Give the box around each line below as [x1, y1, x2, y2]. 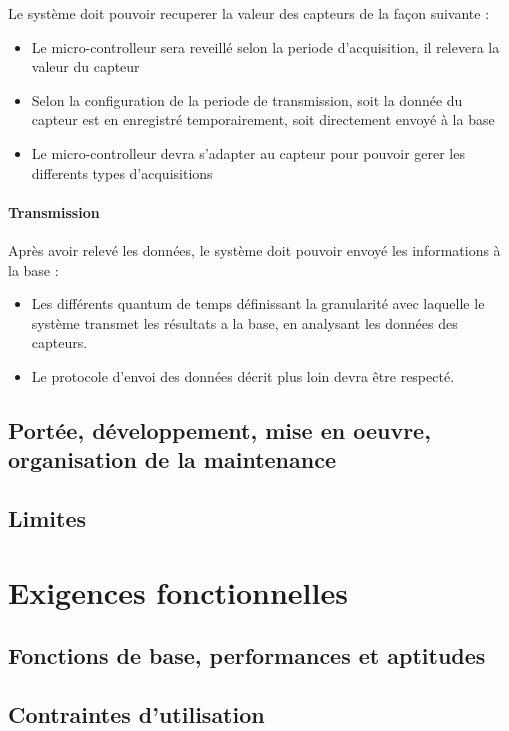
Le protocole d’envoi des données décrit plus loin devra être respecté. [31, 365, 455, 386]
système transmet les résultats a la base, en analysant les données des [31, 312, 458, 333]
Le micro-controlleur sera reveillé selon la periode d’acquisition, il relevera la [31, 36, 500, 57]
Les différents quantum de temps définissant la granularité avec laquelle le [31, 293, 485, 314]
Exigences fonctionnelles [8, 571, 348, 612]
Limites [8, 503, 87, 534]
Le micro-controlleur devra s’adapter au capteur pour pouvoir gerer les [31, 142, 465, 163]
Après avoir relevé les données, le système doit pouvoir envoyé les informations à [8, 239, 501, 260]
